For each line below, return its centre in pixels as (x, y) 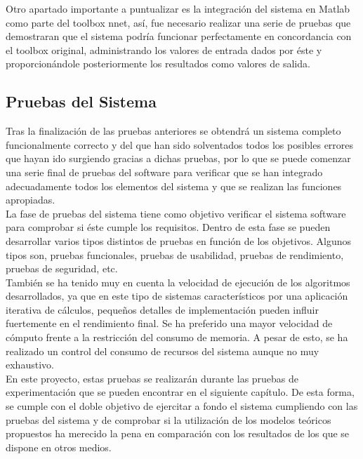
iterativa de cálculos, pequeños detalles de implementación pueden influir (162, 309)
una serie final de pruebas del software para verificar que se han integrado (164, 172)
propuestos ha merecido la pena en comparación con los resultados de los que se (178, 433)
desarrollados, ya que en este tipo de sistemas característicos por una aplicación (177, 296)
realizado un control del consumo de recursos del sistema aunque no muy (163, 351)
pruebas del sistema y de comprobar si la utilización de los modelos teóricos (169, 419)
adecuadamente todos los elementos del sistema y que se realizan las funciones (174, 186)
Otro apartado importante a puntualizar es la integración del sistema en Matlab (178, 8)
